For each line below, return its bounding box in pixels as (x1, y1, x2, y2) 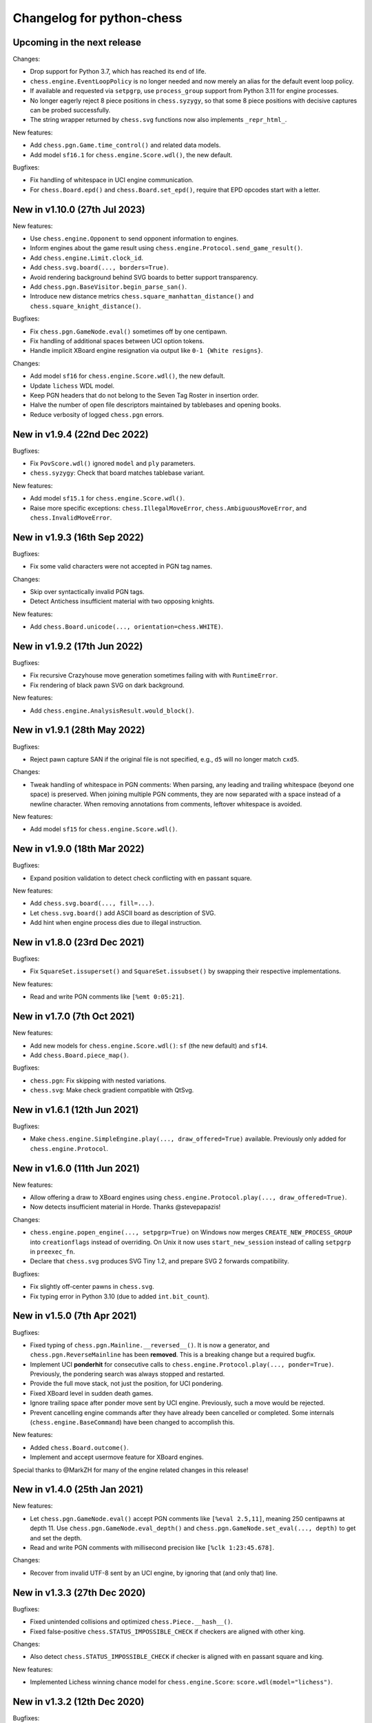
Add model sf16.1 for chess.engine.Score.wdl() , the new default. (30, 150, 233, 159)
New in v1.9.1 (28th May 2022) (12, 724, 145, 736)
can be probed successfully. (30, 106, 111, 114)
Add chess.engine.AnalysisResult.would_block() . (30, 706, 194, 715)
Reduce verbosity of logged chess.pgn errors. (30, 410, 165, 418)
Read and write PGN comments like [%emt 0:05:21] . (30, 992, 185, 1001)
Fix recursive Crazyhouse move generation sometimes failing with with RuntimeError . (30, 671, 278, 680)
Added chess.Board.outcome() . (30, 1443, 129, 1451)
